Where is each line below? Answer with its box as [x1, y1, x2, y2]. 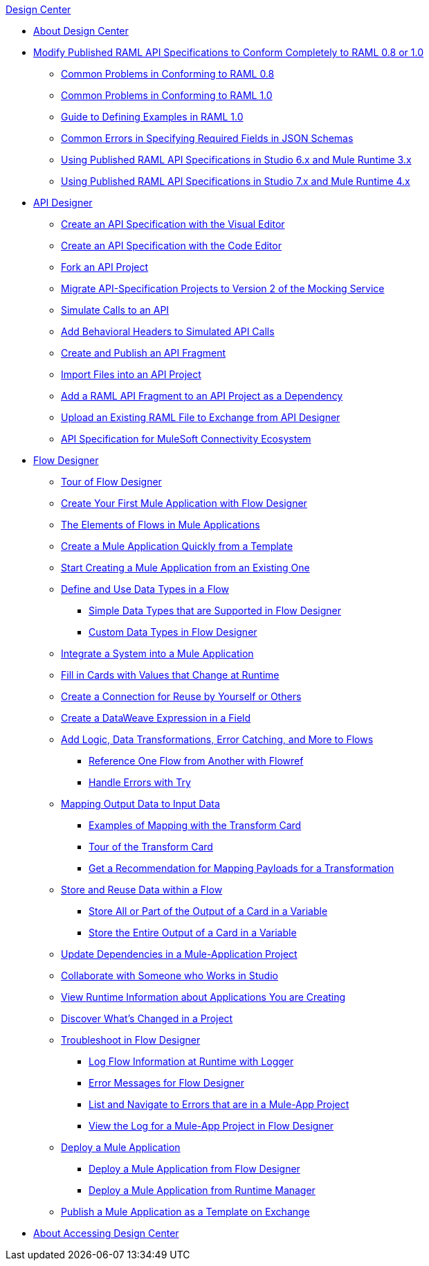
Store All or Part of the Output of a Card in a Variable [89, 905, 328, 917]
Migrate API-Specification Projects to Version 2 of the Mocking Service [61, 283, 385, 294]
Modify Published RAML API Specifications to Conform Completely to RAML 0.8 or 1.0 [33, 46, 423, 58]
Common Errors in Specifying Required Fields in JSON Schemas [61, 132, 354, 144]
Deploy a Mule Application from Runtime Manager [89, 1184, 316, 1196]
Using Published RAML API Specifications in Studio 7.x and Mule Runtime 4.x [61, 175, 410, 187]
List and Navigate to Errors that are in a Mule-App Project [89, 1098, 349, 1110]
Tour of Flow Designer [61, 476, 162, 488]
